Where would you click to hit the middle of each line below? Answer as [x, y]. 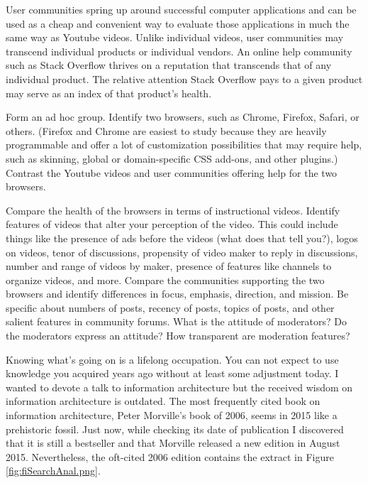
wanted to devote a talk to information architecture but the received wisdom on [179, 387]
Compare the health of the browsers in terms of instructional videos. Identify [173, 210]
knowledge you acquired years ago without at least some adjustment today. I [172, 373]
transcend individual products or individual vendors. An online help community [179, 51]
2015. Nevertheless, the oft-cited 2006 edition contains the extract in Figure [170, 456]
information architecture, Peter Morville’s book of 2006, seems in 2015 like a [172, 415]
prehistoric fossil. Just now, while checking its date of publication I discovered [175, 429]
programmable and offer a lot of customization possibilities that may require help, [184, 145]
